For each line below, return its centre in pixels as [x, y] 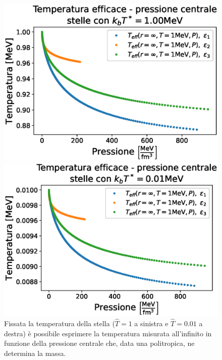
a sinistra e [151, 323]
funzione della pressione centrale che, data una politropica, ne [99, 343]
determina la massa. [35, 353]
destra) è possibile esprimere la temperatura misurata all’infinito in [108, 333]
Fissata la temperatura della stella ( [60, 323]
